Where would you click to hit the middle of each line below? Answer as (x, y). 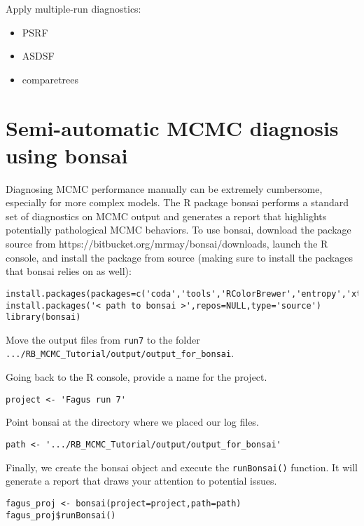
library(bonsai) (43, 317)
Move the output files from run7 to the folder (103, 339)
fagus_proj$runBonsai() (61, 515)
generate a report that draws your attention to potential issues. (141, 481)
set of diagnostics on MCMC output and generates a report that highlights (166, 216)
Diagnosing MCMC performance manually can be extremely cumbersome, (164, 188)
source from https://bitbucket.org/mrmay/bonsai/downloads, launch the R (167, 244)
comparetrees (50, 79)
